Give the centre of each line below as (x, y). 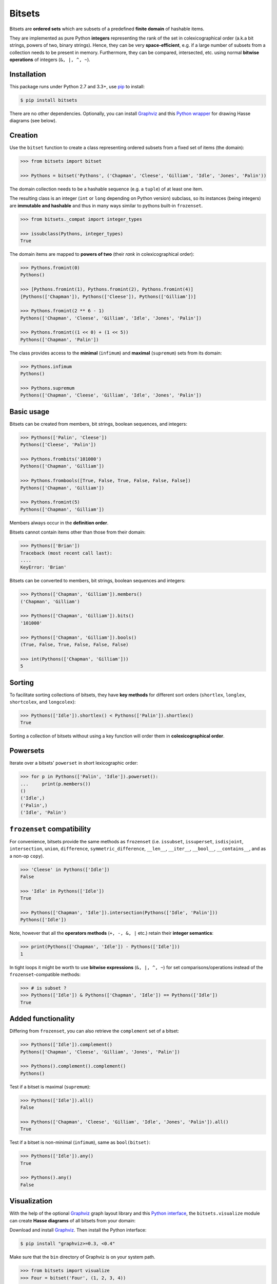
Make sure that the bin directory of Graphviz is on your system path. (82, 1257)
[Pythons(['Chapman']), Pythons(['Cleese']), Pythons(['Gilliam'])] (108, 296)
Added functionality (42, 1019)
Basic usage (29, 412)
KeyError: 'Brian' (43, 567)
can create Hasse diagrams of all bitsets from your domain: (73, 1220)
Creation (24, 135)
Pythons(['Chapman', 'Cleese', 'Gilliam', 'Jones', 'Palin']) (100, 1052)
